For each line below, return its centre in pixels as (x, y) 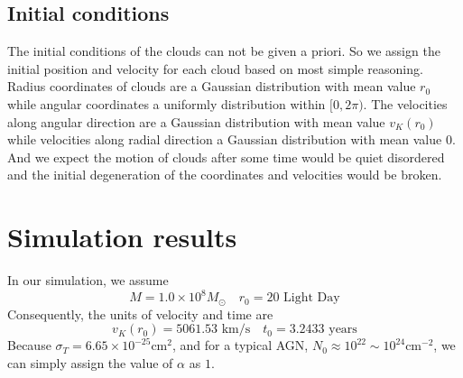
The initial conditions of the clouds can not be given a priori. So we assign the (224, 51)
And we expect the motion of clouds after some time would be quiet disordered (226, 157)
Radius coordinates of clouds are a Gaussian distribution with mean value (212, 86)
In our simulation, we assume (88, 280)
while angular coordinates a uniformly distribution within (167, 103)
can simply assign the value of (90, 362)
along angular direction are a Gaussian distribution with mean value (196, 121)
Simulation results (122, 237)
